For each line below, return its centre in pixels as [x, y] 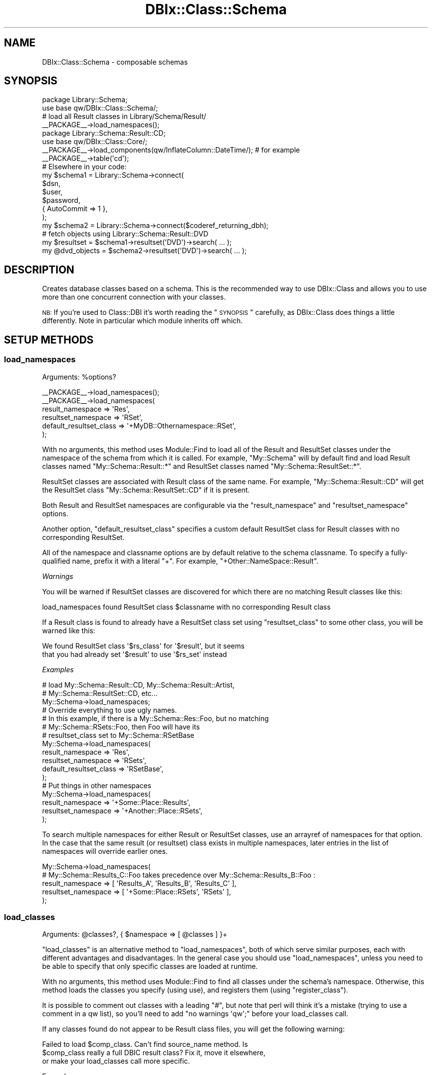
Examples [58, 669]
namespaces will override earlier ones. [105, 851]
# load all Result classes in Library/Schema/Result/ [124, 116]
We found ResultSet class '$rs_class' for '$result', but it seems [143, 646]
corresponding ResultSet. [83, 537]
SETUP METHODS [49, 340]
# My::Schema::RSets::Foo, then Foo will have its [121, 727]
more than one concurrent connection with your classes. [134, 297]
